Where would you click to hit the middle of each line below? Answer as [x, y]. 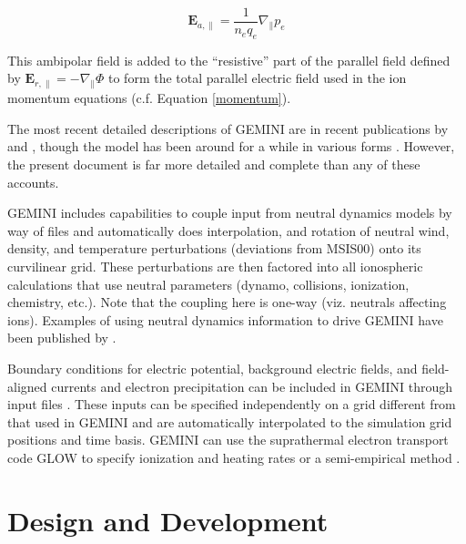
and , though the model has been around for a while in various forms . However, [231, 146]
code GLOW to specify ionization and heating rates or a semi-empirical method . [234, 457]
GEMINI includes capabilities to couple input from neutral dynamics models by [230, 213]
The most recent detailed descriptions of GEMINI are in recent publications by [228, 128]
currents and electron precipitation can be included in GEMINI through [252, 386]
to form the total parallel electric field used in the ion [258, 78]
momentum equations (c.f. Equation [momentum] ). [149, 98]
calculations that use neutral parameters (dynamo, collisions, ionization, [208, 284]
